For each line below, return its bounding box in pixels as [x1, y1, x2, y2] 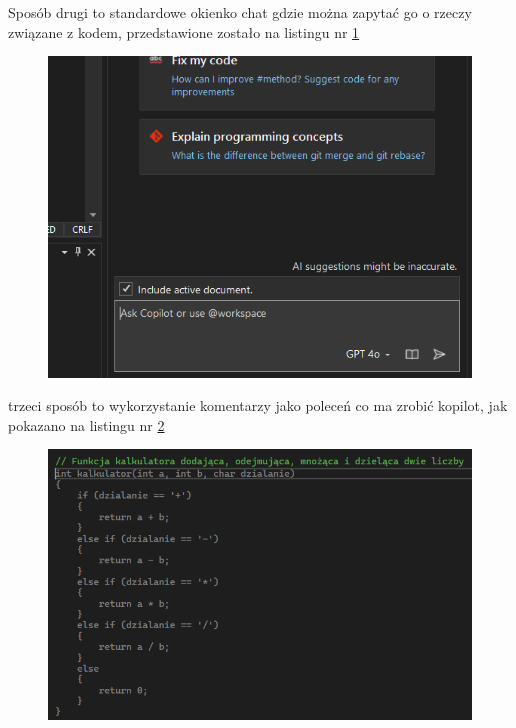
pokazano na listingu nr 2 [8, 414, 165, 435]
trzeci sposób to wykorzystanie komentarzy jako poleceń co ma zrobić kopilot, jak [8, 395, 508, 416]
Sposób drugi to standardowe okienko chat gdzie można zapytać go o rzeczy [8, 2, 472, 22]
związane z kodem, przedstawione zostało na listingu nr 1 [8, 21, 360, 42]
